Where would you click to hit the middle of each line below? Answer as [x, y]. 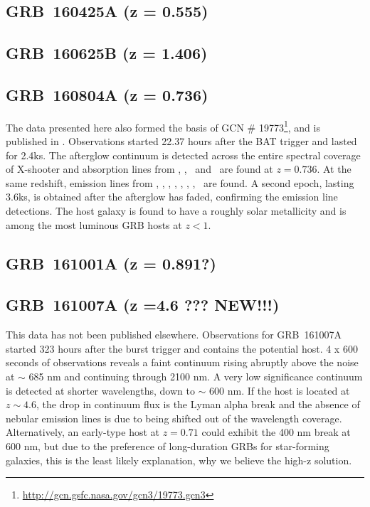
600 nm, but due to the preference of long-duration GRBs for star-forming [168, 445]
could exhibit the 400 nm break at [276, 432]
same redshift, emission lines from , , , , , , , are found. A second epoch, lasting [180, 182]
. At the [334, 169]
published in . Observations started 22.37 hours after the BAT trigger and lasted [181, 141]
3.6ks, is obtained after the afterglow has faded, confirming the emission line [172, 197]
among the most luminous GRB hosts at [94, 224]
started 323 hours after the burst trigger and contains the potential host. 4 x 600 [182, 348]
